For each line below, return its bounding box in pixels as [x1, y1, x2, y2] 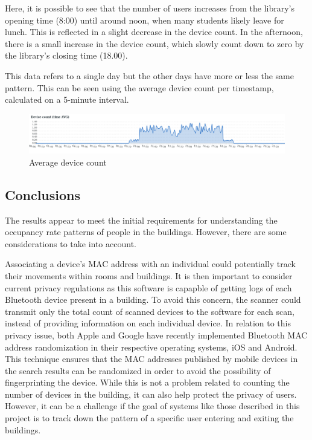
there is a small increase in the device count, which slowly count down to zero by [5, 37, 304, 50]
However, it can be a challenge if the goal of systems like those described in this [5, 400, 300, 412]
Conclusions [5, 185, 81, 204]
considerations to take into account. [5, 237, 136, 250]
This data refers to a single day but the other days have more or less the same [5, 69, 294, 82]
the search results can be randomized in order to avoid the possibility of [5, 364, 271, 377]
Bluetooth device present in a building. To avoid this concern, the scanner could [5, 293, 301, 306]
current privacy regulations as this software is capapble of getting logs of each [5, 281, 292, 294]
